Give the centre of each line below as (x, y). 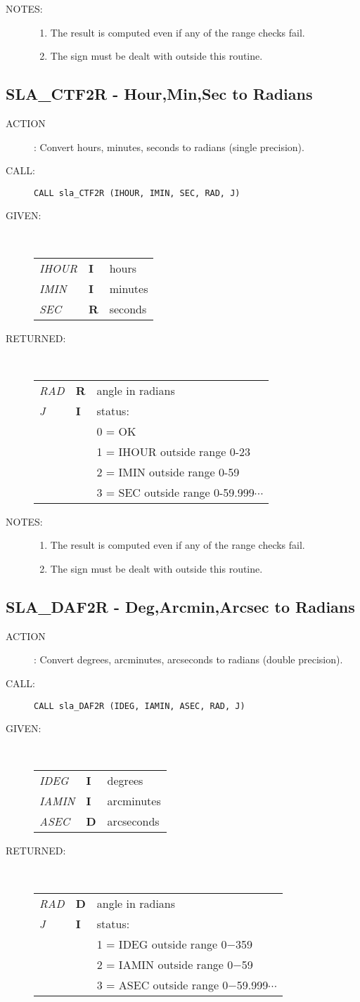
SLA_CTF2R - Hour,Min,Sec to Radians (159, 94)
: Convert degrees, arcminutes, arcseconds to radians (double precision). (188, 659)
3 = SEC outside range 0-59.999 (175, 492)
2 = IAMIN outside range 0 (165, 964)
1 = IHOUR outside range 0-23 (174, 451)
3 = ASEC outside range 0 (162, 984)
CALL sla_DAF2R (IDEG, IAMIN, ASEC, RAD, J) (140, 706)
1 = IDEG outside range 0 (162, 944)
